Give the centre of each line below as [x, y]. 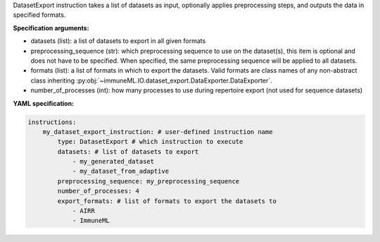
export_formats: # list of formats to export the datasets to [167, 201]
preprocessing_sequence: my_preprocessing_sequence [148, 181]
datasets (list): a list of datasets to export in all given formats [118, 41]
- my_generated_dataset [113, 162]
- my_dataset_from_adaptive [120, 171]
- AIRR [83, 211]
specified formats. [39, 15]
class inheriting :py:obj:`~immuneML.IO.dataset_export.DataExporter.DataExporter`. [151, 80]
